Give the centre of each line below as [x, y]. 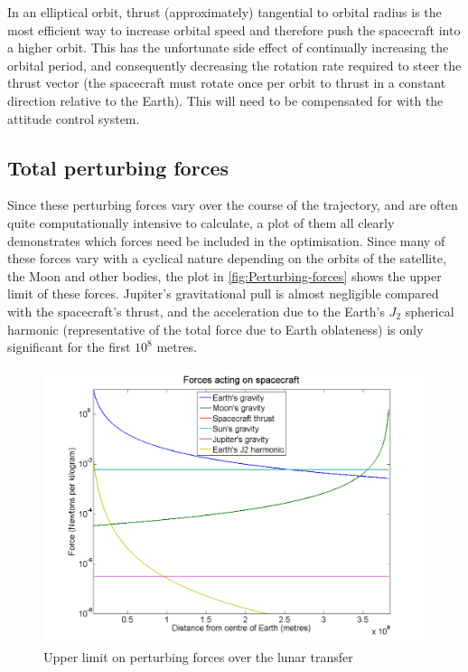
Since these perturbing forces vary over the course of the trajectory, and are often [233, 205]
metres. [177, 347]
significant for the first [69, 347]
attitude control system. [74, 118]
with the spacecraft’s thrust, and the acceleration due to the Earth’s [196, 311]
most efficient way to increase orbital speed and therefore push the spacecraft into [234, 29]
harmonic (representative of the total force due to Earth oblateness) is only [215, 329]
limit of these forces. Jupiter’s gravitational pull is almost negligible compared [223, 293]
